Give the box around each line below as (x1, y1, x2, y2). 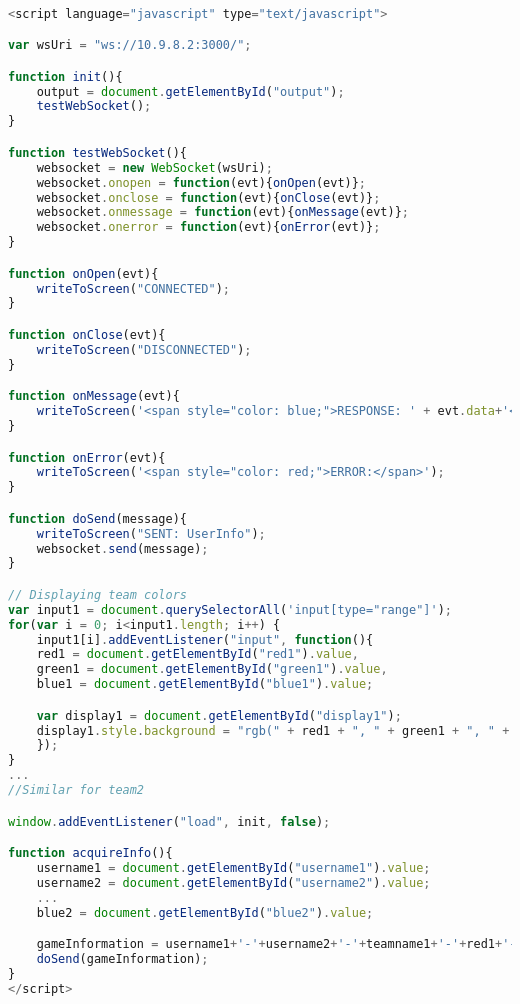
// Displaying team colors (8, 587, 187, 602)
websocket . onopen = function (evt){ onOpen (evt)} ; (36, 175, 367, 190)
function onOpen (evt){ (8, 266, 159, 281)
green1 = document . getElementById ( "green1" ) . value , (36, 662, 388, 677)
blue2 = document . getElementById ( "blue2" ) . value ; (36, 905, 374, 920)
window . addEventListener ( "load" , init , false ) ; (8, 814, 331, 829)
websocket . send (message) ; (36, 541, 209, 556)
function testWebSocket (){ (8, 145, 188, 160)
